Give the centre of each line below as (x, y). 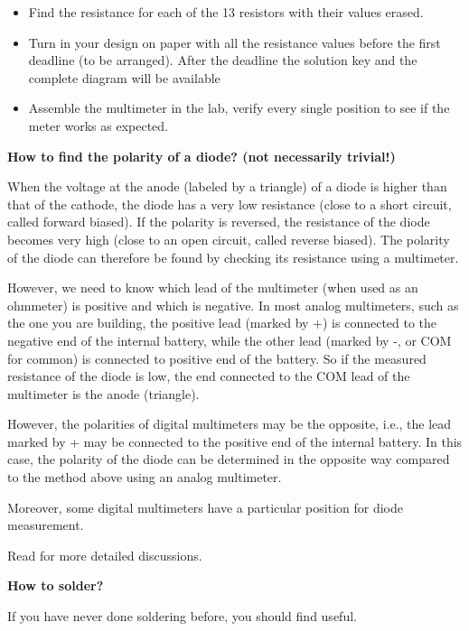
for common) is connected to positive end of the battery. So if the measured (217, 358)
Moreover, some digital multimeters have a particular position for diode (205, 507)
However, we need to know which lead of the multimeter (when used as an (213, 288)
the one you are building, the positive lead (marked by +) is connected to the (222, 323)
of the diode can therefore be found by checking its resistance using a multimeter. (233, 257)
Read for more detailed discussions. (105, 555)
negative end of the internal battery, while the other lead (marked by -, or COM (230, 340)
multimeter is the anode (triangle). (103, 393)
